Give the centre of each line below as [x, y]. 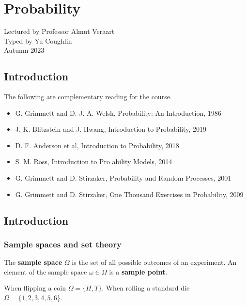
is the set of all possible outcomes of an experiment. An [154, 262]
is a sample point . [138, 271]
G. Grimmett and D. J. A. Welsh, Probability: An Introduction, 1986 [118, 113]
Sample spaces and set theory [63, 244]
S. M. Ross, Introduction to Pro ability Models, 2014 [94, 161]
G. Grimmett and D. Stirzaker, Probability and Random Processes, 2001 [123, 178]
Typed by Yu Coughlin [38, 40]
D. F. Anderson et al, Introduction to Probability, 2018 [97, 145]
